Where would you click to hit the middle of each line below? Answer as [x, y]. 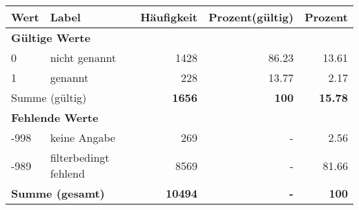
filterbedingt [80, 157]
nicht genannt [83, 57]
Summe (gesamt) [58, 193]
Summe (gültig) [49, 97]
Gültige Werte [51, 38]
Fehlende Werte [55, 117]
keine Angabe [83, 137]
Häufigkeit [169, 17]
